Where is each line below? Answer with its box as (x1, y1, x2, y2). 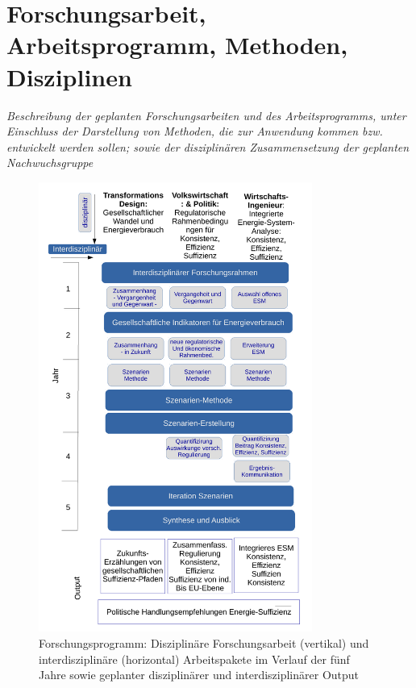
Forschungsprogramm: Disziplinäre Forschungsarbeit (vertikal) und (39, 634, 369, 651)
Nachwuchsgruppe (6, 154, 94, 171)
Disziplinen (6, 60, 132, 93)
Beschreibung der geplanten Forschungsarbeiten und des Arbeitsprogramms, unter (6, 106, 406, 123)
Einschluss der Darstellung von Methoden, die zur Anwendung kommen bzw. (6, 123, 383, 140)
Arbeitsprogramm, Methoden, (6, 28, 348, 61)
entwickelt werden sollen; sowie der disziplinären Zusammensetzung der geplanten (6, 138, 410, 155)
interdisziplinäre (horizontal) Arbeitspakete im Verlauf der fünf (39, 650, 350, 667)
